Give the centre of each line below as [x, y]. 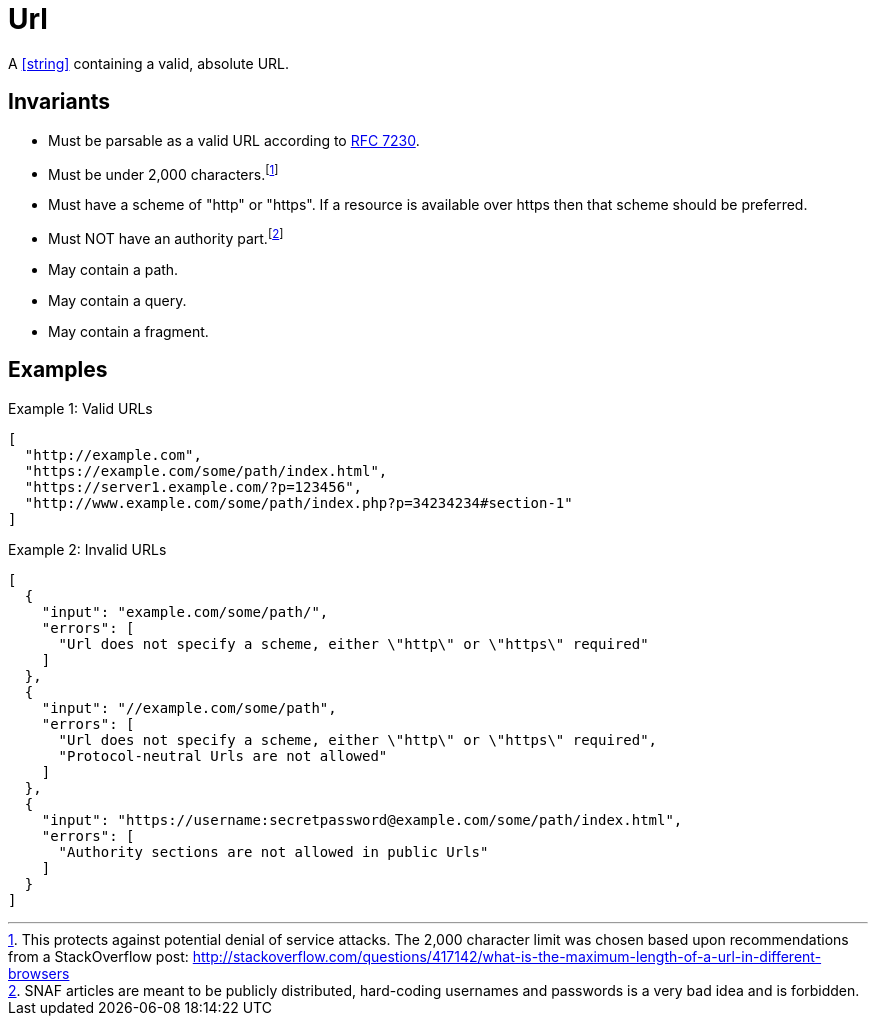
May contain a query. [117, 300]
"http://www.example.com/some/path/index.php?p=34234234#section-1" [298, 502]
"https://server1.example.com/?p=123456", [193, 486]
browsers [39, 973]
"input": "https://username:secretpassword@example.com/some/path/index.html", [362, 819]
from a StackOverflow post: [98, 956]
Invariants [59, 102]
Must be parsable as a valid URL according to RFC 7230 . [234, 140]
